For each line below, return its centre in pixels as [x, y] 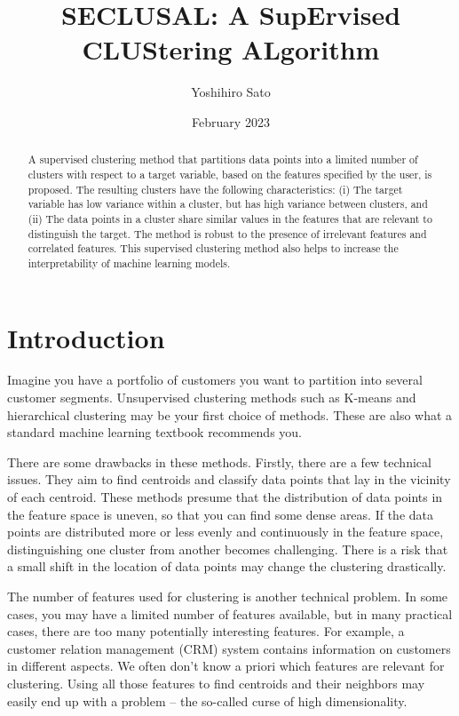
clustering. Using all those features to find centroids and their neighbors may [216, 683]
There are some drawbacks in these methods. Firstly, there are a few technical [219, 461]
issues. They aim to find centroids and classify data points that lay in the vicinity [229, 479]
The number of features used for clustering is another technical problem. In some [228, 597]
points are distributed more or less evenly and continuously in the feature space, [226, 532]
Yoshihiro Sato [231, 92]
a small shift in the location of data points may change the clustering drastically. [227, 566]
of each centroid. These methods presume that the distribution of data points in [225, 497]
